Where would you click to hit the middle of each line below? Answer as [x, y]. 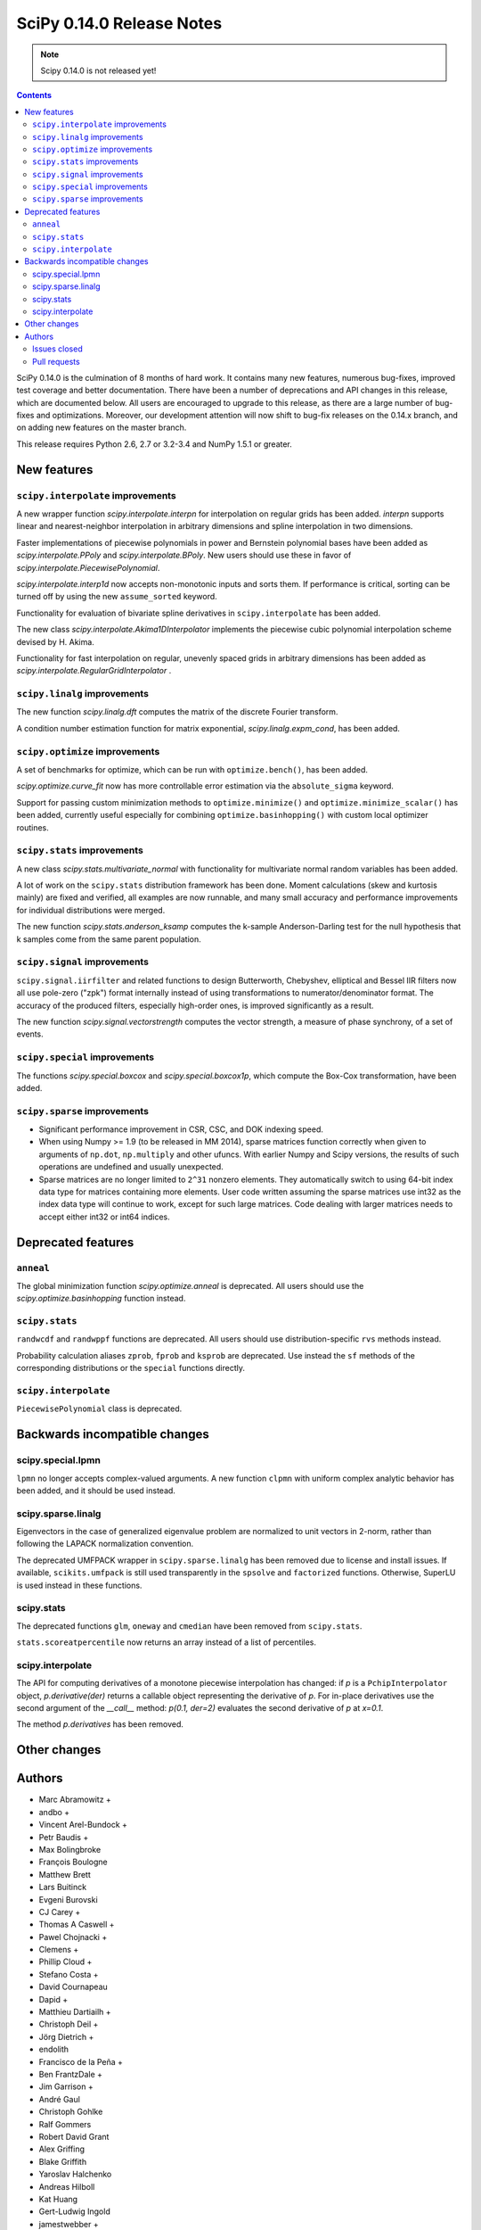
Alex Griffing [61, 2149]
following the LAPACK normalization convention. [105, 1544]
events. [30, 1034]
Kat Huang [58, 2199]
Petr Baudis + [64, 1837]
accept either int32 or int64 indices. [104, 1217]
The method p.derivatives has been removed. [100, 1724]
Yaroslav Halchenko [75, 2174]
